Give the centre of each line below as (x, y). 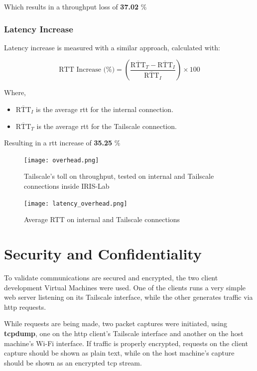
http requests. (25, 307)
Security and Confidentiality (103, 254)
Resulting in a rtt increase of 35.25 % (62, 143)
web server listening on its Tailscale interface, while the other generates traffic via (128, 297)
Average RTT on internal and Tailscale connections (102, 219)
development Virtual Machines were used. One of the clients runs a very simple (125, 287)
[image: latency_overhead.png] (76, 203)
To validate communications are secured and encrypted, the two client (111, 277)
